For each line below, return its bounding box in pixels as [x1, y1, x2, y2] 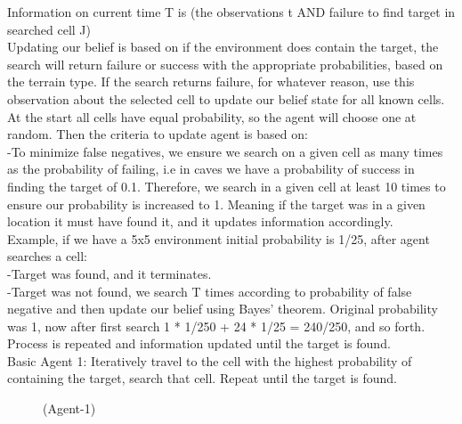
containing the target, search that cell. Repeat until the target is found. [7, 369, 397, 387]
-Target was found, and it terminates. [7, 264, 212, 282]
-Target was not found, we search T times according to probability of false [7, 281, 412, 300]
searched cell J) [7, 20, 92, 38]
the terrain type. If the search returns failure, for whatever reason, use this [7, 72, 415, 91]
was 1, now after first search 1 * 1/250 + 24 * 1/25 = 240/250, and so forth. [7, 316, 426, 335]
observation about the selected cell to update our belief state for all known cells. [7, 89, 445, 108]
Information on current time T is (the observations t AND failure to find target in [7, 3, 456, 20]
